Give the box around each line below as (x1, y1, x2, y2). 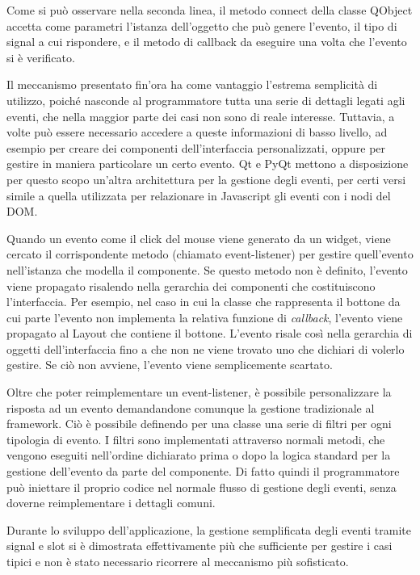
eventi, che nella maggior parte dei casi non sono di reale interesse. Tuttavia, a (6, 107, 395, 124)
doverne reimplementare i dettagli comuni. (6, 494, 216, 511)
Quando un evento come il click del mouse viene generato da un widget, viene (6, 229, 391, 246)
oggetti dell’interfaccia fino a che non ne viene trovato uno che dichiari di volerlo (6, 340, 405, 357)
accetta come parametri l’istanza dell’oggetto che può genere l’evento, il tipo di (6, 17, 397, 34)
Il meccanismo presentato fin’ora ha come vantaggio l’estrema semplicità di (6, 76, 378, 93)
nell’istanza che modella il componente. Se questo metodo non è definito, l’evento (6, 261, 408, 278)
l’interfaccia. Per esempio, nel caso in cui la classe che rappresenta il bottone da (6, 293, 401, 310)
